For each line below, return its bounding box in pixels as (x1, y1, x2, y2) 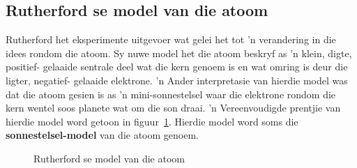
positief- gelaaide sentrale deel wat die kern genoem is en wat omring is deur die (6, 59, 348, 74)
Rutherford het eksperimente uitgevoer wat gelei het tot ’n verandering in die (6, 32, 336, 47)
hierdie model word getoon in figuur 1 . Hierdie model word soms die (6, 114, 298, 128)
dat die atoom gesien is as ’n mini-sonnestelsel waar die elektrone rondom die (6, 86, 336, 101)
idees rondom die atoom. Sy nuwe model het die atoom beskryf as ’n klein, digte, (6, 45, 352, 60)
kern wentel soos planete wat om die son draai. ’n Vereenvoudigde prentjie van (6, 100, 341, 115)
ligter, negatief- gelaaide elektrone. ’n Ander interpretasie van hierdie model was (6, 72, 348, 87)
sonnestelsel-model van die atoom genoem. (6, 128, 199, 142)
